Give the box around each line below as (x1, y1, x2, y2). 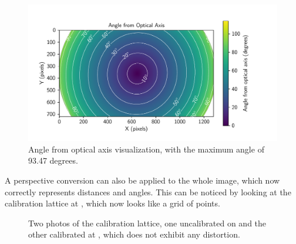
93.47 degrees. (28, 154, 78, 167)
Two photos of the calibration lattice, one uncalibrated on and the (28, 216, 267, 229)
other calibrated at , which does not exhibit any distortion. (28, 228, 240, 240)
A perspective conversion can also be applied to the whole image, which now (5, 174, 280, 187)
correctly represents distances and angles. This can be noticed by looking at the (5, 185, 291, 198)
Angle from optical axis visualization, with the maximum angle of (28, 143, 264, 155)
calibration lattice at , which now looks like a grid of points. (5, 197, 220, 209)
